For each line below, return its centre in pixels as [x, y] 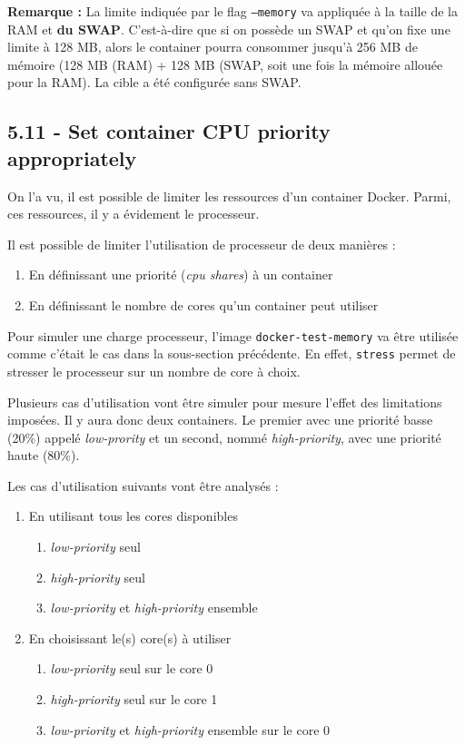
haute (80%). [44, 455]
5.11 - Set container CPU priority [169, 131]
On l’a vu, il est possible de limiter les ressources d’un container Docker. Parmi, [229, 196]
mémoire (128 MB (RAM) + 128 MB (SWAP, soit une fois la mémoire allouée [225, 64]
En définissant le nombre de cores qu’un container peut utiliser [203, 305]
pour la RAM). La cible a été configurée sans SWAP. [154, 82]
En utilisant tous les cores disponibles [133, 516]
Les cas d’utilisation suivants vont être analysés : [143, 485]
